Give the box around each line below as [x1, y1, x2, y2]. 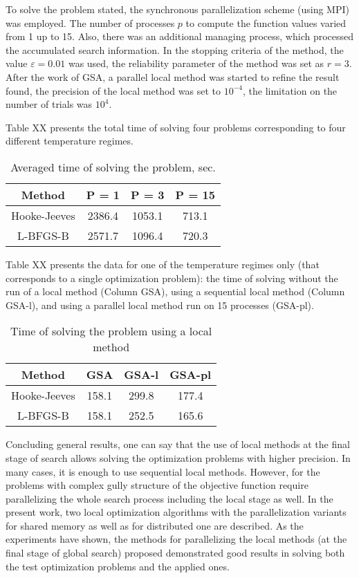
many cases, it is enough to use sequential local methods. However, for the [6, 464, 320, 478]
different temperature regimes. [6, 133, 134, 148]
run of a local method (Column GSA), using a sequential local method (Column [6, 284, 345, 299]
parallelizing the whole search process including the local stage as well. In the [6, 491, 333, 505]
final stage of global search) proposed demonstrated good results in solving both [6, 546, 345, 560]
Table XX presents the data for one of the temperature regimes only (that [6, 257, 320, 271]
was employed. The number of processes [6, 15, 175, 30]
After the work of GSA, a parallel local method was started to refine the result [6, 69, 340, 84]
